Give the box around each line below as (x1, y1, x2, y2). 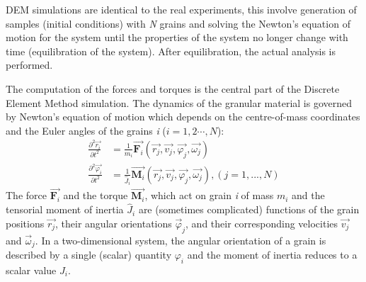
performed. (6, 57, 53, 72)
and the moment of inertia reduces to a (187, 247, 358, 262)
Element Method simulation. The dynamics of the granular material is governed (6, 95, 353, 110)
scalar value (6, 262, 57, 277)
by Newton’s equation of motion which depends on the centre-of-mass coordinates (6, 109, 360, 124)
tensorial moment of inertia (6, 202, 124, 217)
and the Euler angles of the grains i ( (6, 123, 166, 137)
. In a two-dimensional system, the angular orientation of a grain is (35, 232, 326, 247)
